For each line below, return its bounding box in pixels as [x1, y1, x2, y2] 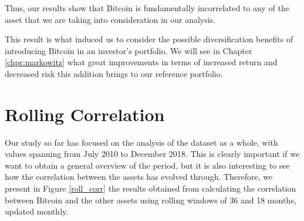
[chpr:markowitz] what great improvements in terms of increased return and [5, 56, 278, 68]
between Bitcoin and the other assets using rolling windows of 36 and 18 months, [5, 193, 296, 206]
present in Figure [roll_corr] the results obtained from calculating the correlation [5, 182, 296, 195]
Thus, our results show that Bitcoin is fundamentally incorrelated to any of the [5, 2, 289, 14]
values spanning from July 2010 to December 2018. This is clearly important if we [5, 148, 300, 160]
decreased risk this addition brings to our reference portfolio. [5, 67, 223, 79]
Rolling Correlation [5, 102, 165, 126]
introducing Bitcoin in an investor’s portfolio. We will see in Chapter [5, 44, 252, 56]
